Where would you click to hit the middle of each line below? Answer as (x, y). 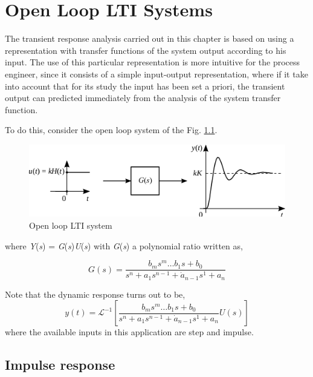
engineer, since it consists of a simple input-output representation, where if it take (156, 74)
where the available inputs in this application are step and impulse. (129, 332)
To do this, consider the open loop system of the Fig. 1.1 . (111, 130)
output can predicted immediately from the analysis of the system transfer (143, 98)
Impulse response (60, 365)
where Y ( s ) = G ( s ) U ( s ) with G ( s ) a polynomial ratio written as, (124, 245)
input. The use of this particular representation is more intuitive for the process (153, 62)
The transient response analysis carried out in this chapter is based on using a (150, 38)
